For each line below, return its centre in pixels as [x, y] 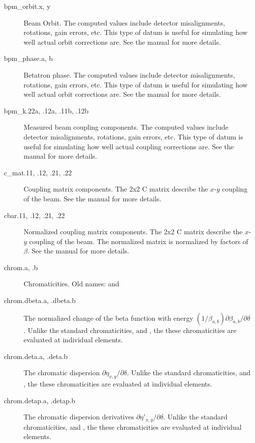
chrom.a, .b [21, 267]
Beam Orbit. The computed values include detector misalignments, [124, 22]
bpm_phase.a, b [28, 58]
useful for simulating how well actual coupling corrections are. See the [129, 146]
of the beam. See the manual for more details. [93, 198]
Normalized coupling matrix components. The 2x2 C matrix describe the [133, 232]
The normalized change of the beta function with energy [109, 318]
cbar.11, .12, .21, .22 [34, 215]
